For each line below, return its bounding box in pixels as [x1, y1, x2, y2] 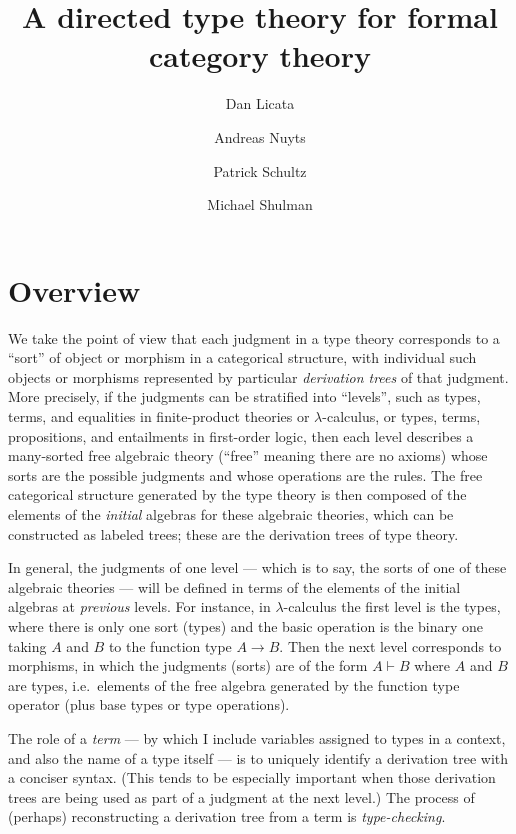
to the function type [108, 635, 232, 656]
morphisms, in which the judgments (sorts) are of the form [8, 655, 368, 676]
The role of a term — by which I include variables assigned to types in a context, [8, 727, 506, 748]
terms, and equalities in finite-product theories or [8, 406, 310, 426]
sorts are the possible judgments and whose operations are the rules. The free [8, 464, 483, 485]
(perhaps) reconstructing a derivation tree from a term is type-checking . [8, 806, 446, 827]
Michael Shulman [207, 194, 313, 215]
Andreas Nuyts [214, 126, 306, 147]
